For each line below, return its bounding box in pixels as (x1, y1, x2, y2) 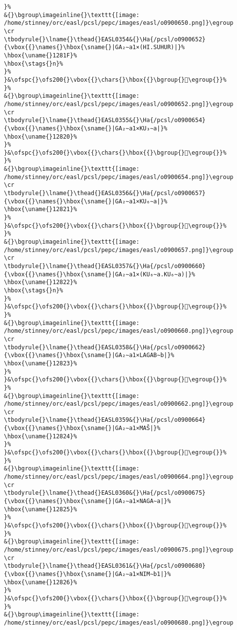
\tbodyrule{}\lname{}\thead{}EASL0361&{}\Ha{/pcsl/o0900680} (4, 562, 206, 570)
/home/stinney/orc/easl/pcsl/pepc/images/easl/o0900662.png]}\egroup (4, 400, 234, 408)
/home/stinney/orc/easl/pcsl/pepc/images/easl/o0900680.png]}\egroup (4, 619, 234, 626)
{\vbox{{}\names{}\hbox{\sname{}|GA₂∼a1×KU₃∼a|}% (4, 125, 168, 132)
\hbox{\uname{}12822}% (4, 279, 77, 286)
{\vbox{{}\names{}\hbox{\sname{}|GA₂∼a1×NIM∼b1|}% (4, 570, 171, 577)
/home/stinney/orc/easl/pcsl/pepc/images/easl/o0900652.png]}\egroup (4, 100, 234, 108)
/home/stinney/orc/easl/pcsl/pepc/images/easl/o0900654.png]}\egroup (4, 173, 234, 180)
